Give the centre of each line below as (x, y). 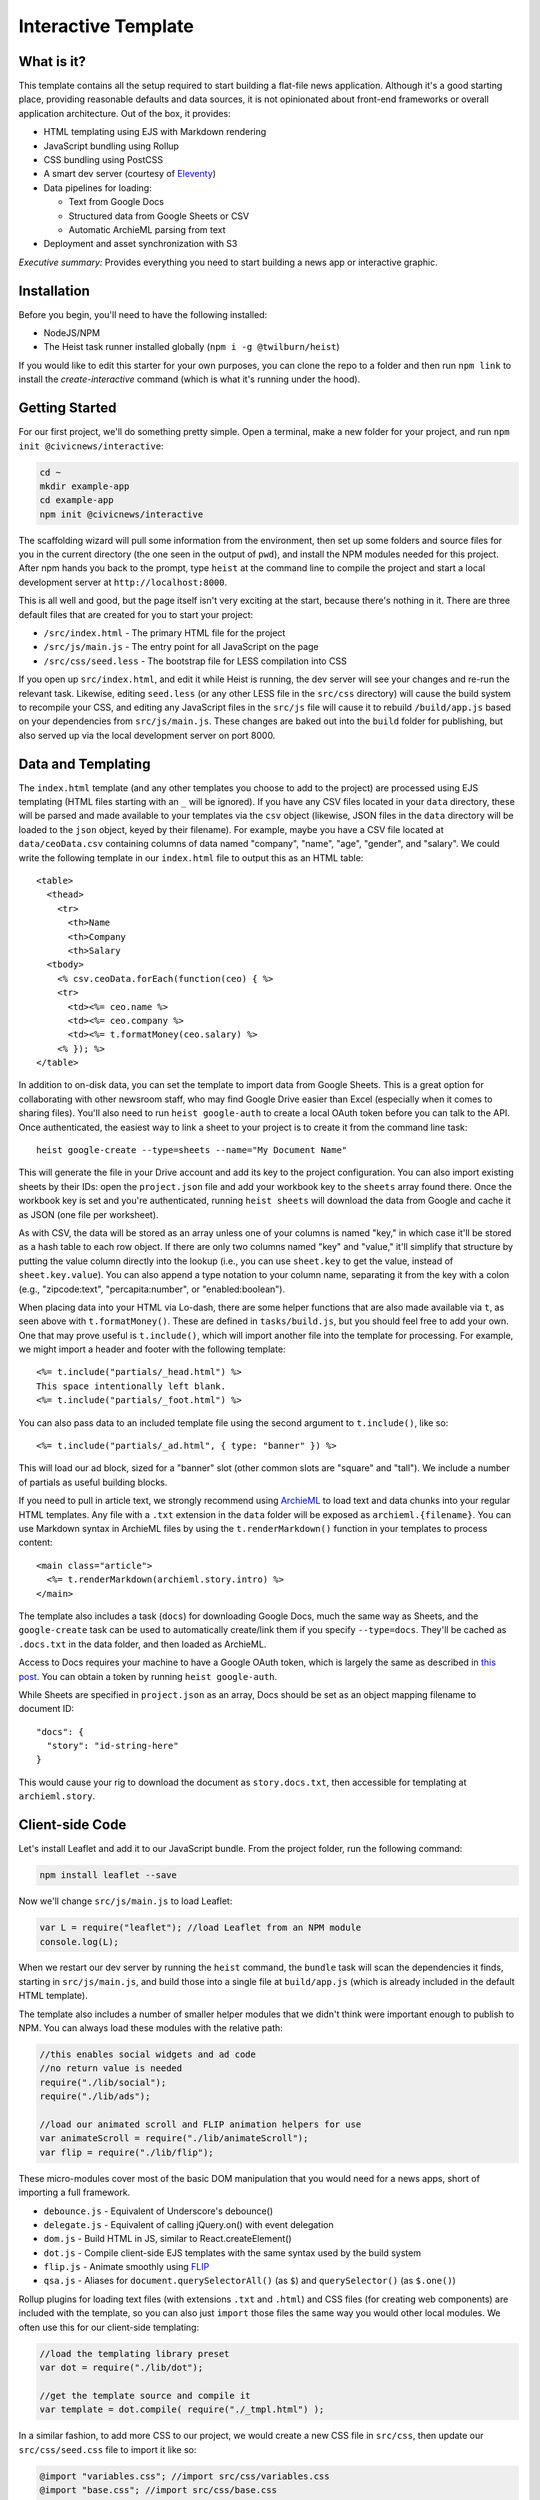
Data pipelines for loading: (97, 187)
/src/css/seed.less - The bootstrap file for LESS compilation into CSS (195, 661)
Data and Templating (84, 763)
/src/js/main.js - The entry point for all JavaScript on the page (181, 647)
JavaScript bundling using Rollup (111, 146)
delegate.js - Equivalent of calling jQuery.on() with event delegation (188, 2224)
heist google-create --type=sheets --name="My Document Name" (192, 1150)
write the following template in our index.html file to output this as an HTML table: (191, 857)
